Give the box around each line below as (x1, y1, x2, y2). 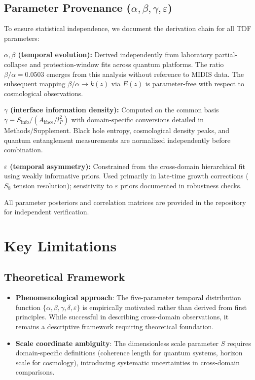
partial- (215, 49, 237, 60)
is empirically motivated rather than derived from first (82, 302, 247, 312)
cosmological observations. (4, 88, 83, 98)
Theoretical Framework (4, 269, 125, 284)
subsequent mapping (4, 78, 66, 89)
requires (227, 338, 251, 348)
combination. (4, 144, 43, 155)
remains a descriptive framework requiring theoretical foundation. (15, 321, 214, 332)
